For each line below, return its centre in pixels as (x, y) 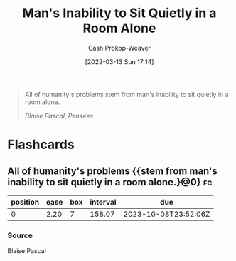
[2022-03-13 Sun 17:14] (119, 61)
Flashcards (41, 145)
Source (20, 235)
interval (103, 202)
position (25, 202)
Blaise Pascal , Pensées (59, 116)
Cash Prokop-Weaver (119, 48)
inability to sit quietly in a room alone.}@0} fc (110, 182)
